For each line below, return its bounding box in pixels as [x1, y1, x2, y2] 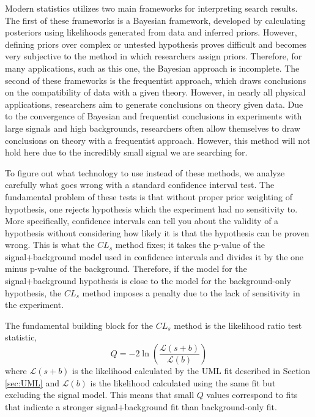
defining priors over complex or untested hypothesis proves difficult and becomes [5, 37, 306, 50]
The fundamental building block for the [5, 318, 153, 331]
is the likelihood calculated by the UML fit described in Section [72, 364, 311, 377]
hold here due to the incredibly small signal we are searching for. [5, 146, 248, 159]
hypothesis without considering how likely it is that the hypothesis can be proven [5, 226, 309, 239]
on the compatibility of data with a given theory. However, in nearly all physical [5, 86, 306, 99]
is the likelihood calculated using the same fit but [90, 376, 276, 389]
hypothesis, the [5, 286, 62, 299]
